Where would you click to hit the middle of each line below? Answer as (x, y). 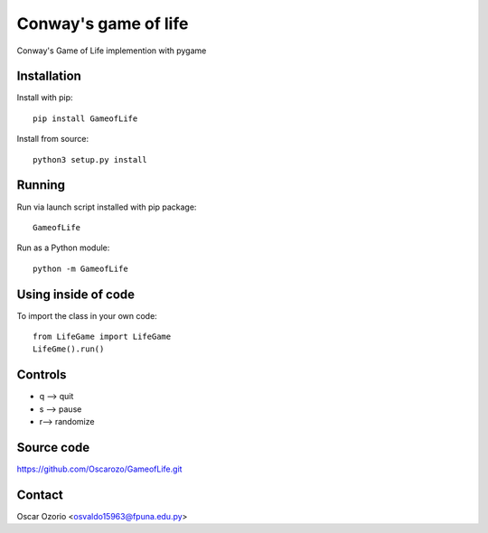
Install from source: (53, 139)
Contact (40, 495)
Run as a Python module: (63, 248)
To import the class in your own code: (87, 315)
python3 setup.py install (90, 159)
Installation (49, 76)
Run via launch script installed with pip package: (107, 207)
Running (41, 185)
